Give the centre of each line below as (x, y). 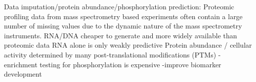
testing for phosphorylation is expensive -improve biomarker (130, 64)
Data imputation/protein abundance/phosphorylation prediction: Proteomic (119, 6)
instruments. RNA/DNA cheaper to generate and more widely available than (121, 35)
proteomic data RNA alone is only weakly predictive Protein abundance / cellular (128, 45)
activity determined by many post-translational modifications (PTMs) (110, 54)
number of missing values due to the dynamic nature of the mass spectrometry (123, 26)
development (23, 74)
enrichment (21, 64)
